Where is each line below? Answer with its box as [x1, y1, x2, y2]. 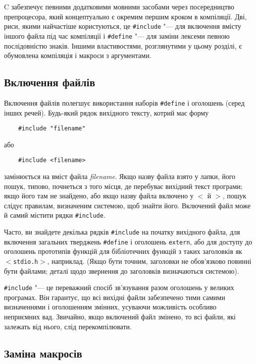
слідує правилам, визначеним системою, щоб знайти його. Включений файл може [4, 200, 251, 210]
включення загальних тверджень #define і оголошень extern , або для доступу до [4, 236, 253, 246]
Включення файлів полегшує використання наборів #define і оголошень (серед [4, 97, 245, 108]
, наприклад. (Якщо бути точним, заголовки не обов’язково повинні [47, 255, 252, 266]
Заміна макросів [4, 345, 82, 361]
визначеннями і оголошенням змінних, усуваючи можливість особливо [4, 302, 216, 312]
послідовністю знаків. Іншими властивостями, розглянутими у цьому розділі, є [4, 40, 242, 51]
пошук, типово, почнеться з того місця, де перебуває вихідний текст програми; [4, 181, 243, 191]
